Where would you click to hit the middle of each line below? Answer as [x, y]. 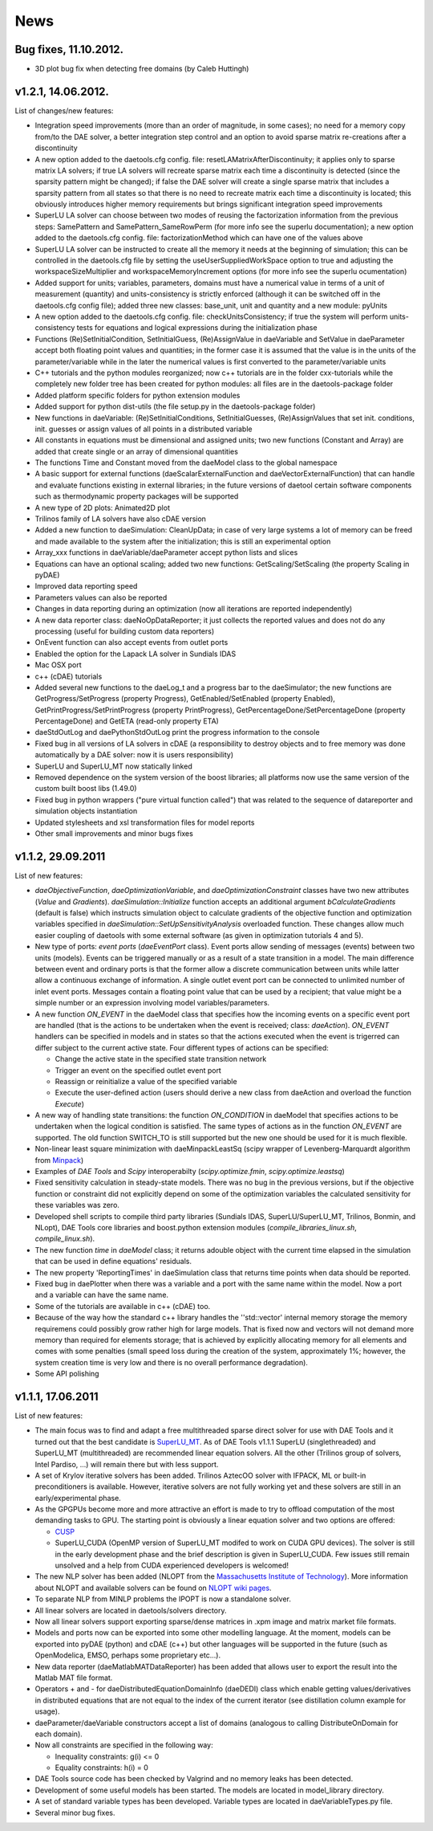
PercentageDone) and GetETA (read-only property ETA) [127, 721]
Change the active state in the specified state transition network [161, 1059]
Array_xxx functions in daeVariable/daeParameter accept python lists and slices [166, 553]
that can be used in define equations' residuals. [113, 1262]
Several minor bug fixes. [75, 1813]
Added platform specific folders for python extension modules [138, 395]
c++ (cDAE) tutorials [69, 676]
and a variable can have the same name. [101, 1295]
